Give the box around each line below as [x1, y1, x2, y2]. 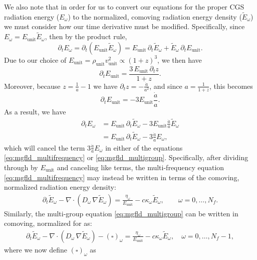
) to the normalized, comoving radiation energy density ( [68, 11, 242, 22]
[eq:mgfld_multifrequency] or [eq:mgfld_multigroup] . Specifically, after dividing [4, 152, 248, 163]
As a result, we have [4, 106, 66, 116]
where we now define [4, 244, 68, 254]
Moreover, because [4, 80, 61, 91]
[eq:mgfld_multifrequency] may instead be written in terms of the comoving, [4, 172, 239, 182]
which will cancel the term [4, 142, 85, 153]
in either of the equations [105, 142, 183, 153]
